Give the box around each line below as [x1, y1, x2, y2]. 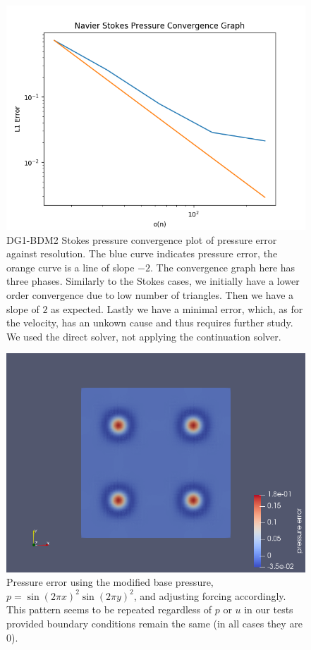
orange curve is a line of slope [6, 259, 135, 274]
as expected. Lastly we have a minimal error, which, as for [51, 301, 303, 316]
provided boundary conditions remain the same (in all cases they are [6, 616, 303, 631]
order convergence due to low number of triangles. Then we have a [6, 287, 294, 302]
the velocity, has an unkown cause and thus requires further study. [6, 315, 293, 330]
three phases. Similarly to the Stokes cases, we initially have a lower [6, 274, 300, 288]
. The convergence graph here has [150, 259, 295, 274]
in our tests [244, 602, 293, 617]
